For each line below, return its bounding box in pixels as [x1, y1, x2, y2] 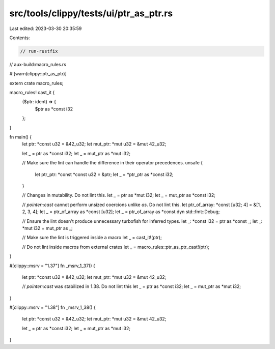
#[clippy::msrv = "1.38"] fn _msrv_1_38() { [9, 304, 96, 310]
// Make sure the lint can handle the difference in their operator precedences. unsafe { [22, 160, 203, 166]
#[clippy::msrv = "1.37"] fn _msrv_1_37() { [9, 263, 95, 269]
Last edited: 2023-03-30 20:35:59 [9, 25, 82, 32]
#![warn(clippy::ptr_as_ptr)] [9, 71, 67, 77]
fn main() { [9, 134, 32, 140]
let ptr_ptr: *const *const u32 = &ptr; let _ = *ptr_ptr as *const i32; [35, 171, 174, 178]
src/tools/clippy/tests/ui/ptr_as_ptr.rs [9, 8, 173, 19]
